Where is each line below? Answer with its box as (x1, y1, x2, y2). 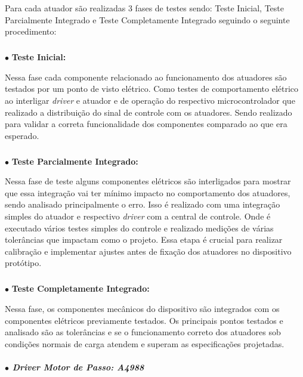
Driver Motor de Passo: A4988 (12, 360, 144, 373)
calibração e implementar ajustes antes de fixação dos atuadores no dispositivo (5, 245, 292, 257)
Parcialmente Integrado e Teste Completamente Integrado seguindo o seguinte (5, 13, 290, 26)
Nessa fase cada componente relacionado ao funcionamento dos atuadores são (5, 70, 287, 83)
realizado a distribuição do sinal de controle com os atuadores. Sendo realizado (5, 106, 292, 118)
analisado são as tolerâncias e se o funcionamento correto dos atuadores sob (5, 326, 281, 338)
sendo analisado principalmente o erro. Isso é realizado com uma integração (5, 198, 280, 211)
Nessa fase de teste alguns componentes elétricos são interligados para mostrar (5, 175, 291, 187)
